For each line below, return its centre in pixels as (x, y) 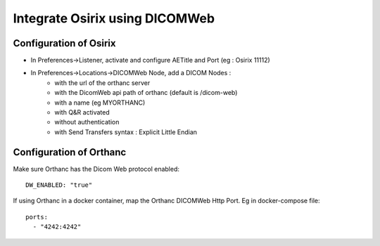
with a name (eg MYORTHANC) (100, 103)
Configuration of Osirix (64, 43)
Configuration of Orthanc (70, 152)
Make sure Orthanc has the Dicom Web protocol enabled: (96, 169)
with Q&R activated (82, 112)
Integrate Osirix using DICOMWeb (114, 18)
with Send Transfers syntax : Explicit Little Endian (126, 132)
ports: (37, 217)
